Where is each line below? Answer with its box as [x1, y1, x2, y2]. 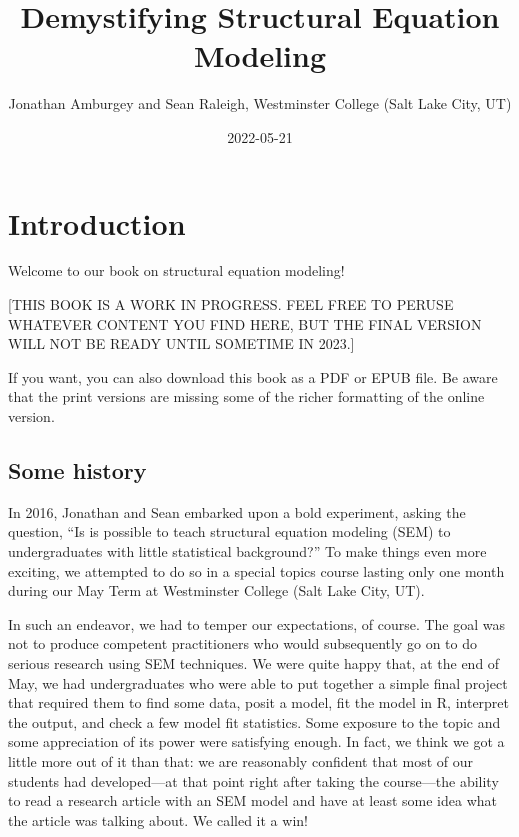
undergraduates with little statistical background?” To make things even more [8, 540, 487, 561]
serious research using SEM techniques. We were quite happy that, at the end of [8, 652, 500, 673]
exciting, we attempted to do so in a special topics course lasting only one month [8, 560, 505, 581]
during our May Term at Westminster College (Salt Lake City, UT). [8, 580, 425, 601]
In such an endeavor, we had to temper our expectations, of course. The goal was [8, 613, 506, 634]
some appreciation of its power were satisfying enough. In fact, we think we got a [8, 731, 505, 752]
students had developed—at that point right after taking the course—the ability [8, 770, 499, 791]
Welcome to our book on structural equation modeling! [8, 260, 345, 281]
